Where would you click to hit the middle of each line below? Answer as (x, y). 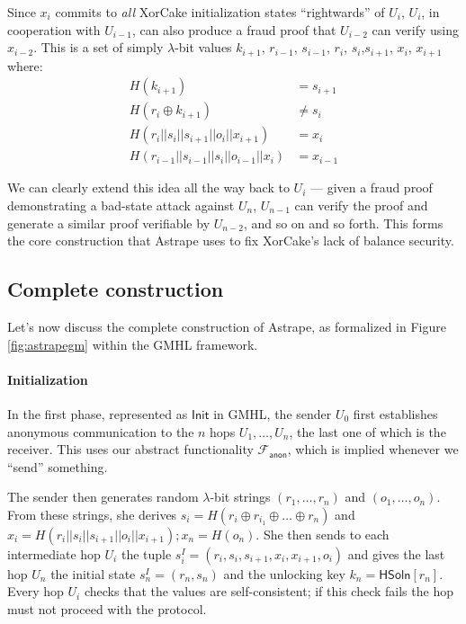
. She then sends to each (323, 534)
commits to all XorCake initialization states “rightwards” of (220, 12)
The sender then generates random (103, 497)
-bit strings (240, 497)
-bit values (203, 47)
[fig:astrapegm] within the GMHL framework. (133, 344)
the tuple (146, 553)
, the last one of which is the (367, 431)
